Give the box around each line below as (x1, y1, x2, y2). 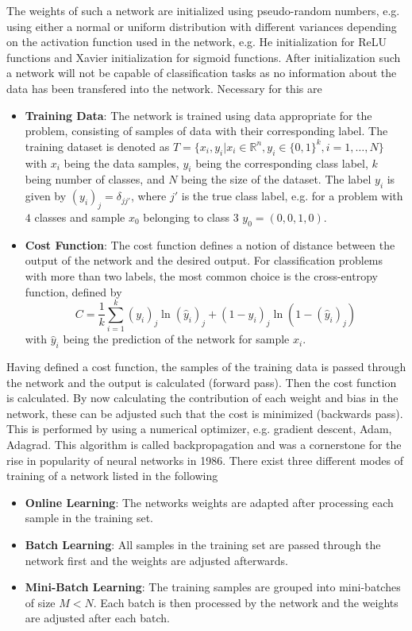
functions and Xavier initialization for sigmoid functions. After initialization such (6, 48, 401, 65)
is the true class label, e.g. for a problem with (181, 188, 403, 204)
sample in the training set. (25, 509, 153, 526)
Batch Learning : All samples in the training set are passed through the (25, 536, 381, 552)
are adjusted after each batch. (25, 610, 170, 626)
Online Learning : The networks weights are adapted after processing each (25, 494, 394, 510)
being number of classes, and (25, 171, 165, 188)
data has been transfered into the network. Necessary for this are (6, 79, 322, 96)
